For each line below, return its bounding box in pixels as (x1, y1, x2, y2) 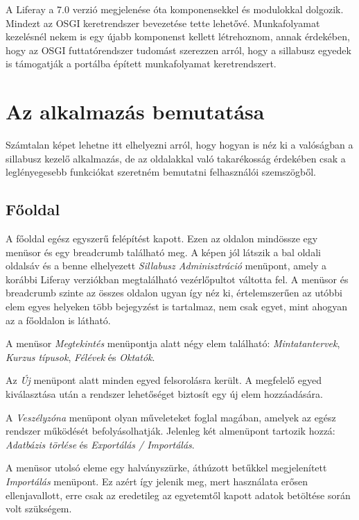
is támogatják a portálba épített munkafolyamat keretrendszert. (6, 56, 277, 71)
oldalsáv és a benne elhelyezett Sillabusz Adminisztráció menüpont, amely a (6, 258, 327, 273)
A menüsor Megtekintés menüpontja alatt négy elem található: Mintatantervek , (6, 336, 340, 351)
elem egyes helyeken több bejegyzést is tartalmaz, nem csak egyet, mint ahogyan (6, 299, 347, 314)
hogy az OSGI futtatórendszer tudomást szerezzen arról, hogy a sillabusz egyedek (6, 42, 351, 57)
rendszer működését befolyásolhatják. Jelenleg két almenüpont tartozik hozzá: (6, 423, 335, 438)
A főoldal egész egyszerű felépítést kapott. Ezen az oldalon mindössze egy (6, 231, 318, 246)
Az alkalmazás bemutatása (6, 97, 265, 126)
